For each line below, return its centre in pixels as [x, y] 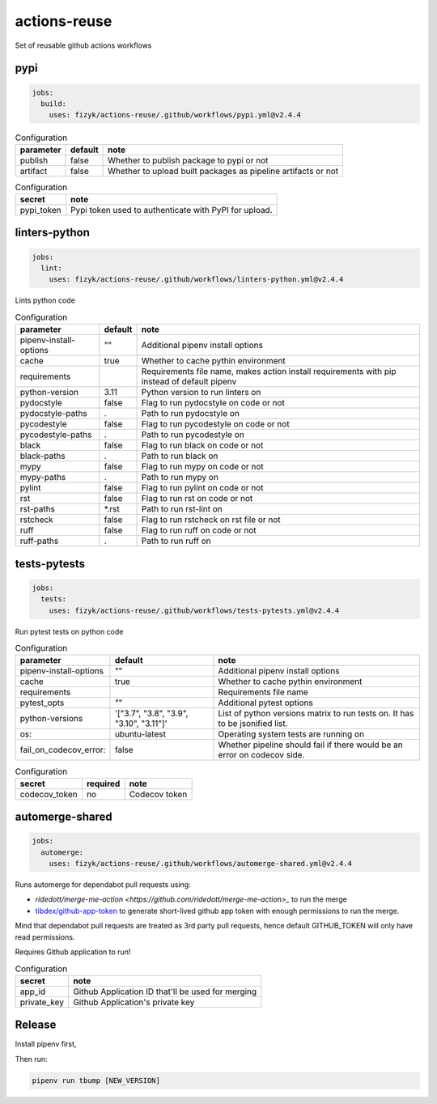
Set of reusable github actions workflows [83, 45]
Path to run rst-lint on [182, 509]
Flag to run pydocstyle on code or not [213, 403]
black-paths [43, 456]
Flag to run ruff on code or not [199, 530]
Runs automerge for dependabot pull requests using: [103, 885]
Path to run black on [180, 456]
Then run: [31, 1059]
